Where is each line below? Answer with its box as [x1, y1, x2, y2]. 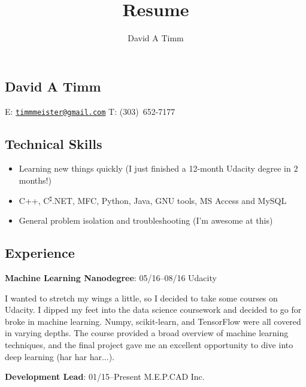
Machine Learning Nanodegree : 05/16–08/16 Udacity [5, 271, 217, 284]
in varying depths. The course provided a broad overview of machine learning [5, 327, 289, 339]
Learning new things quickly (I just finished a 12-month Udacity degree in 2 [19, 162, 298, 175]
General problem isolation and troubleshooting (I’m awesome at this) [19, 214, 273, 227]
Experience [5, 243, 75, 262]
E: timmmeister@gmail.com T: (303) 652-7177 [5, 105, 175, 117]
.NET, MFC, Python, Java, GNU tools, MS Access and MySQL [51, 194, 287, 206]
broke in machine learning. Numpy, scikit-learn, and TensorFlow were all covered [5, 315, 301, 327]
